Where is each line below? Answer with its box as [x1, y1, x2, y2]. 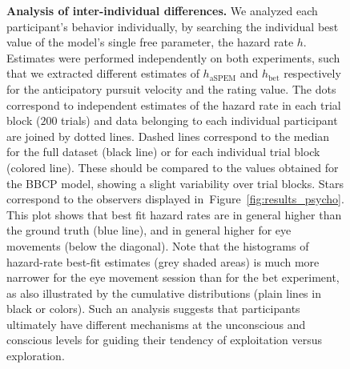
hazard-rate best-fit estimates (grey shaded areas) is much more [6, 253, 320, 270]
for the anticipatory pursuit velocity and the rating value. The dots [6, 80, 336, 97]
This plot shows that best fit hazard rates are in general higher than [6, 206, 342, 223]
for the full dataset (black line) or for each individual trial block [6, 143, 320, 160]
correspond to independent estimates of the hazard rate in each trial [6, 96, 341, 113]
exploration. [6, 347, 65, 364]
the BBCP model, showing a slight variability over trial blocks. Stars [6, 174, 344, 191]
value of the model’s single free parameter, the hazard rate [6, 34, 294, 50]
